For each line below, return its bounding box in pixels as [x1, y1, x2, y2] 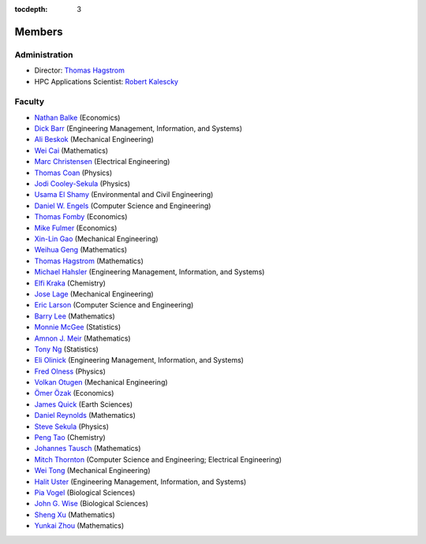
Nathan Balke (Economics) [34, 113, 121, 122]
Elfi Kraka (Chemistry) [34, 278, 106, 288]
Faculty [14, 96, 45, 107]
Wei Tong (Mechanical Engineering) [34, 466, 151, 475]
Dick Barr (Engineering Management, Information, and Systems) [34, 124, 243, 133]
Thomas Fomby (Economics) [34, 212, 128, 222]
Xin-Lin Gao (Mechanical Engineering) [34, 233, 159, 244]
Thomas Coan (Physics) [34, 168, 113, 177]
